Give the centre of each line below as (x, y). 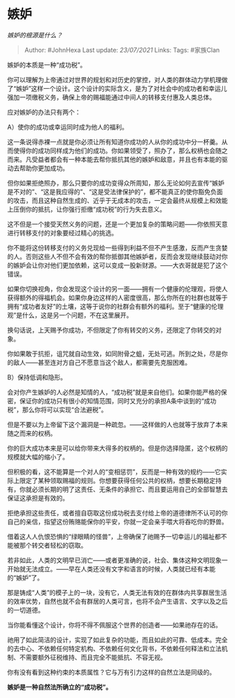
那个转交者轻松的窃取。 (53, 545)
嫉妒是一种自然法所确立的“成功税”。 (60, 687)
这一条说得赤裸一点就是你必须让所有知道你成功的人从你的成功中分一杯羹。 (114, 141)
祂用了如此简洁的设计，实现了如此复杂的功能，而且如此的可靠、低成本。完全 (117, 640)
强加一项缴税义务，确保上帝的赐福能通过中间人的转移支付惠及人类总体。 (111, 97)
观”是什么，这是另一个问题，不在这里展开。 (70, 315)
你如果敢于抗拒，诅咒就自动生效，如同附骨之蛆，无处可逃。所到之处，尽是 (114, 354)
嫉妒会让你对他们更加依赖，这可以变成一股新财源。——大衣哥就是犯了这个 (120, 265)
